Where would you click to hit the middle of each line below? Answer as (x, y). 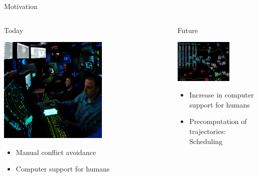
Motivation (21, 6)
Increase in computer (222, 95)
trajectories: (208, 131)
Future (188, 30)
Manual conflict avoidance (56, 152)
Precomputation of (218, 121)
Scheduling (206, 141)
